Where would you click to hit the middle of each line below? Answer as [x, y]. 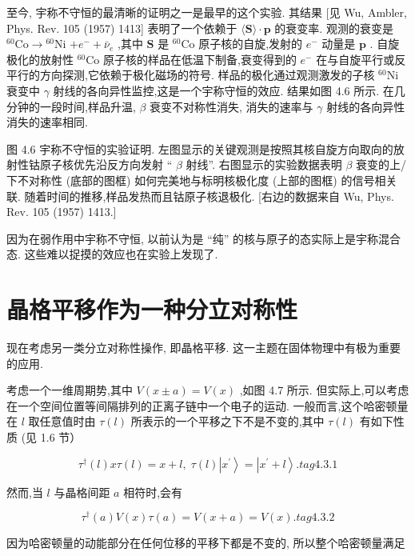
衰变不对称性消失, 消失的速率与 [231, 106]
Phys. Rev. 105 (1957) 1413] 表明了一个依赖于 [122, 28]
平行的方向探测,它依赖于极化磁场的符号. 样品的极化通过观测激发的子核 [191, 75]
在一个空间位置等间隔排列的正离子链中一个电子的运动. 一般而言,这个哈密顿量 [207, 405]
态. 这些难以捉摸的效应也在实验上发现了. [112, 254]
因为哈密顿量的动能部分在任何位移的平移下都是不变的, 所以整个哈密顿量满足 [206, 543]
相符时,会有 [153, 492]
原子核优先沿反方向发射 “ [106, 164]
